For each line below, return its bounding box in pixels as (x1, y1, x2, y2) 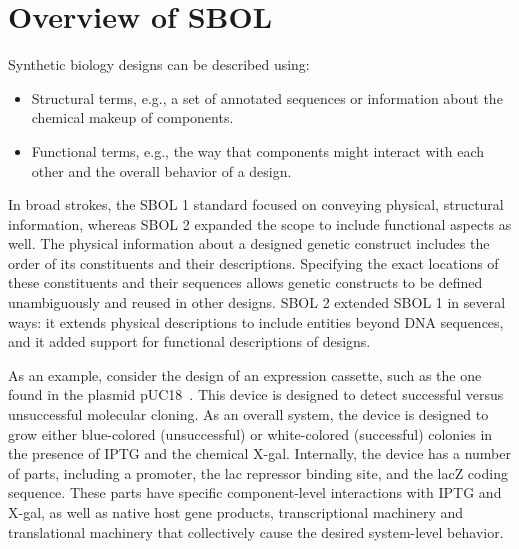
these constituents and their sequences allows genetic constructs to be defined (8, 272, 483, 293)
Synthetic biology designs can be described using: (8, 54, 310, 75)
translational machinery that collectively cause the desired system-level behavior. (8, 521, 504, 542)
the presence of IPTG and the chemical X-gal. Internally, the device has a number (8, 443, 511, 464)
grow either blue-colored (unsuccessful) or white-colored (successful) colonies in (8, 423, 493, 444)
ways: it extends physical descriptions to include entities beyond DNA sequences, (8, 311, 504, 332)
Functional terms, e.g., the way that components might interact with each (31, 140, 485, 161)
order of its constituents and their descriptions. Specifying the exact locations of (8, 252, 499, 273)
